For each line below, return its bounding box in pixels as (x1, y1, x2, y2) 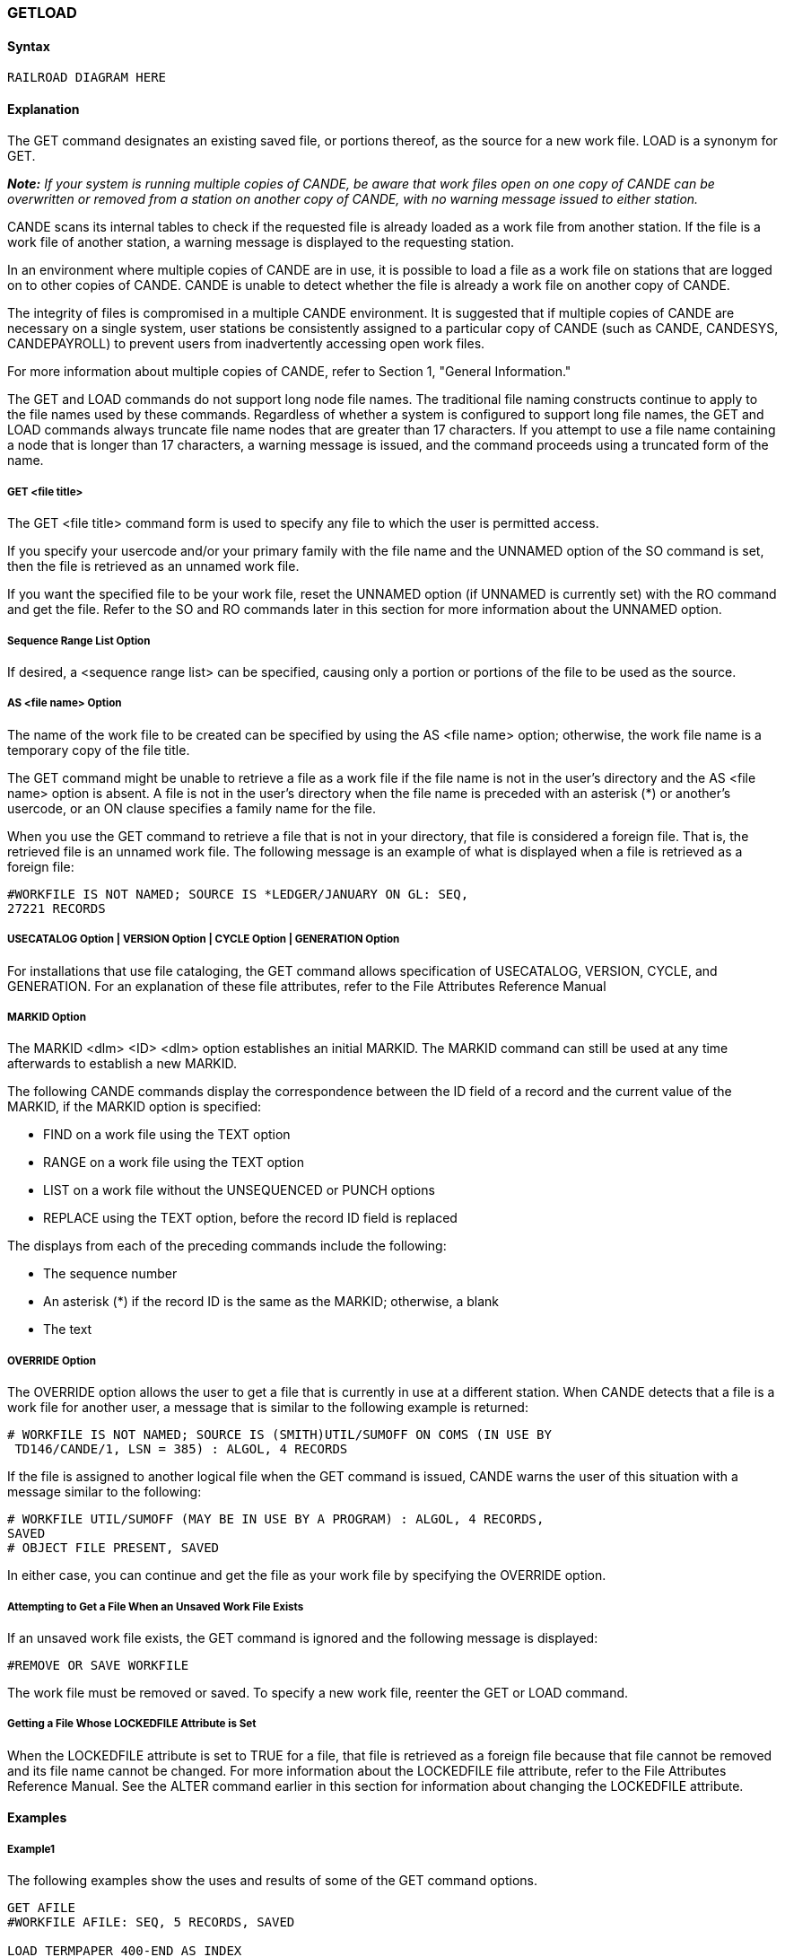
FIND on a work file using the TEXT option (43, 1127, 291, 1143)
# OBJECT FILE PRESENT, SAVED (7, 1540, 220, 1556)
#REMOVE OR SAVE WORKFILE (7, 1657, 189, 1672)
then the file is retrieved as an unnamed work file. (7, 558, 300, 575)
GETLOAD (7, 4, 77, 22)
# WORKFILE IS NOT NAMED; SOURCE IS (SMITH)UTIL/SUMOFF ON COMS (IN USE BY (7, 1427, 552, 1443)
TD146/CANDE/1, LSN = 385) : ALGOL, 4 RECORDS (14, 1442, 348, 1457)
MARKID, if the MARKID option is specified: (7, 1099, 262, 1115)
